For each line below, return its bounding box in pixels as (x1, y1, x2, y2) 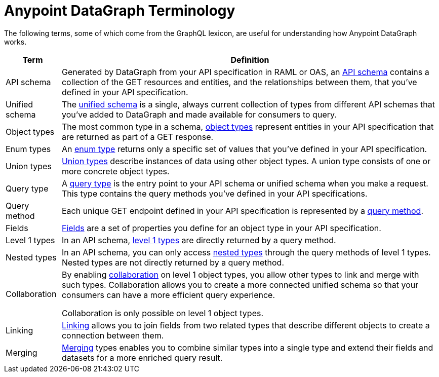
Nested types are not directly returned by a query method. (61, 257, 285, 268)
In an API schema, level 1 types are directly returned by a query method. (61, 235, 336, 245)
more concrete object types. (61, 166, 170, 176)
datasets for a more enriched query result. (61, 352, 223, 363)
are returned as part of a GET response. (61, 131, 214, 142)
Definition (230, 54, 269, 65)
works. (4, 37, 27, 46)
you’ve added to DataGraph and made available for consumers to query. (61, 109, 337, 120)
